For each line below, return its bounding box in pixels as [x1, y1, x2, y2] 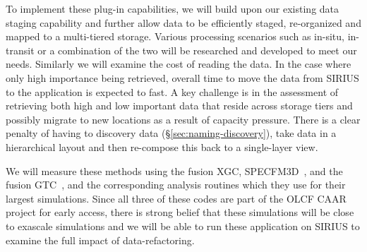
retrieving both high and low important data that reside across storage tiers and [6, 98, 353, 113]
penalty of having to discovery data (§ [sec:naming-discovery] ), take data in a [6, 126, 337, 140]
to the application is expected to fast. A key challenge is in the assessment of [6, 84, 339, 99]
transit [6, 42, 35, 57]
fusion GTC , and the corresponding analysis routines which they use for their [6, 177, 346, 192]
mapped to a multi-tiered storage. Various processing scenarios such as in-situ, [6, 29, 344, 44]
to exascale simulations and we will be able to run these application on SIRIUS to [6, 218, 360, 233]
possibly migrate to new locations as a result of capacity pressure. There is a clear [6, 112, 361, 126]
